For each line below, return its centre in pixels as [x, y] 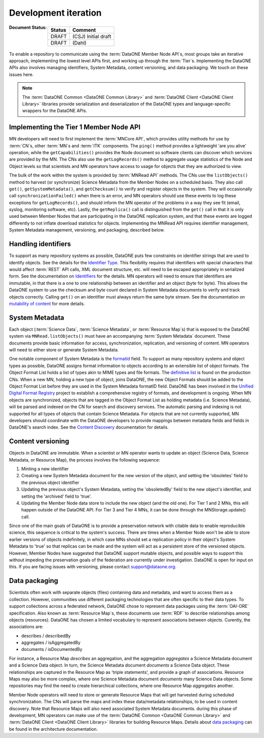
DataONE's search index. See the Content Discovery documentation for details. [89, 427]
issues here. [21, 74]
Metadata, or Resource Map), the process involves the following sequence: [85, 460]
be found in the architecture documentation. [53, 729]
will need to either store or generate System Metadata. [64, 349]
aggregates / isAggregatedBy [51, 643]
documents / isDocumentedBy [52, 649]
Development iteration [55, 13]
